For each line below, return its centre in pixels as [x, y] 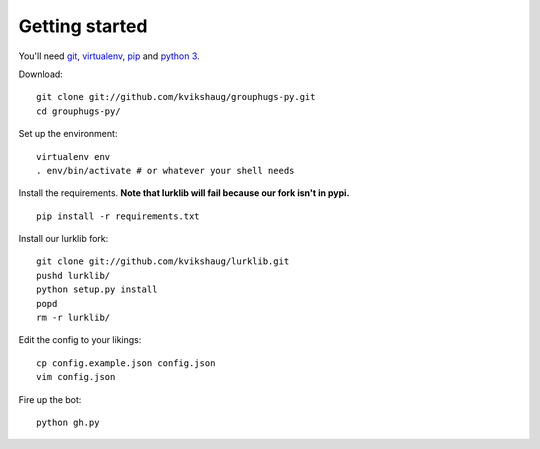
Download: [41, 74]
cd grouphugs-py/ [78, 111]
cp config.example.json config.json [126, 363]
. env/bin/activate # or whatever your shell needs [165, 170]
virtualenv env [73, 156]
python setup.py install [97, 289]
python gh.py [68, 422]
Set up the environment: [68, 134]
